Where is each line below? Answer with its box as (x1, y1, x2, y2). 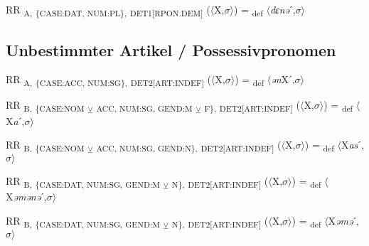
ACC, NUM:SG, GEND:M (96, 102, 193, 114)
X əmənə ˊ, (6, 189, 47, 204)
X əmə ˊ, (328, 213, 359, 228)
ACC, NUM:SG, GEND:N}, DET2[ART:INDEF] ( (96, 137, 282, 154)
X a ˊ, (6, 113, 25, 128)
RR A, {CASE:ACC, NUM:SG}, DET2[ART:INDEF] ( (6, 72, 211, 89)
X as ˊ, (341, 137, 364, 152)
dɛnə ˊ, (269, 2, 296, 16)
